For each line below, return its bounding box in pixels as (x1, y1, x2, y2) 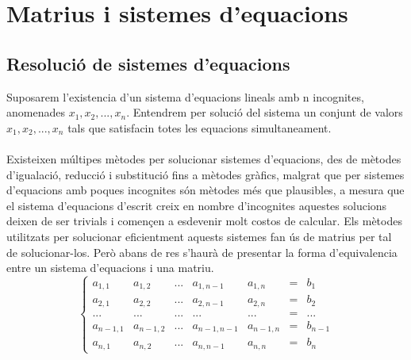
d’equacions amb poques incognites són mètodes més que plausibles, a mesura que (6, 182, 405, 198)
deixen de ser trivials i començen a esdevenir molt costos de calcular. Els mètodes (6, 213, 402, 229)
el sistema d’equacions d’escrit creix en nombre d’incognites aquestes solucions (6, 197, 387, 213)
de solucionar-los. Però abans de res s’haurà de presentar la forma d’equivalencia (6, 243, 398, 260)
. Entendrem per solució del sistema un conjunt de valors (126, 104, 403, 121)
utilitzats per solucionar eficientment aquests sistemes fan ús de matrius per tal (6, 228, 392, 244)
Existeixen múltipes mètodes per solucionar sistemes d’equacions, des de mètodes (6, 150, 401, 167)
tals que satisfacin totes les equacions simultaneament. (67, 119, 332, 136)
